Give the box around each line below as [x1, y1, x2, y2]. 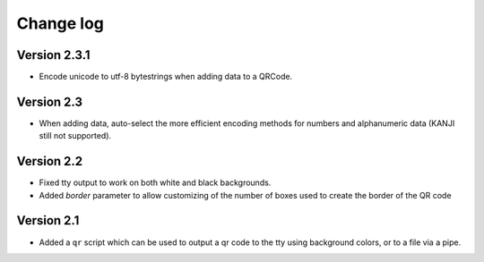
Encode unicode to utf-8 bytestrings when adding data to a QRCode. [39, 72, 293, 82]
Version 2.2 [16, 154, 83, 169]
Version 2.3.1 [16, 47, 91, 63]
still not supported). [39, 131, 112, 141]
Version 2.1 [16, 213, 80, 228]
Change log [16, 13, 105, 33]
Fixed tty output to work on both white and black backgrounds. [39, 177, 272, 188]
